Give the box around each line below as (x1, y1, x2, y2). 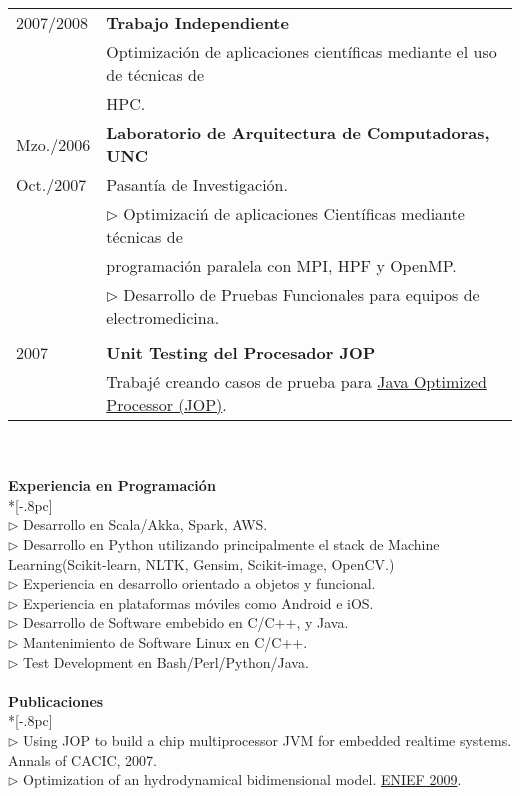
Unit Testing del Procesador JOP (106, 341, 376, 364)
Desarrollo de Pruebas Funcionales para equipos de (123, 283, 480, 306)
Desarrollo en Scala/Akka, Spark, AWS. (23, 514, 268, 535)
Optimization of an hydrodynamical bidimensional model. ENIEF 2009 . (23, 769, 462, 790)
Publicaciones (8, 690, 104, 711)
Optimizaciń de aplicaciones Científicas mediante (123, 202, 465, 225)
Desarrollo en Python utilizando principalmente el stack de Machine (23, 533, 440, 554)
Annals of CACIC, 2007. (8, 749, 158, 770)
